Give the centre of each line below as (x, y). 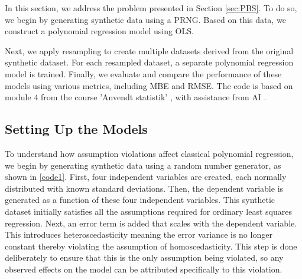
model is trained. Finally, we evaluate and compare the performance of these (143, 73)
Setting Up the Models (76, 129)
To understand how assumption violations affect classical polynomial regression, (149, 153)
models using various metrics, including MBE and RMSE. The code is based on (149, 85)
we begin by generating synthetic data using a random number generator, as (143, 165)
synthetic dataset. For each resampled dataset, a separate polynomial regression (149, 62)
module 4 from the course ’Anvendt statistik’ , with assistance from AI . (136, 97)
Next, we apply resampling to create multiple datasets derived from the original (149, 50)
